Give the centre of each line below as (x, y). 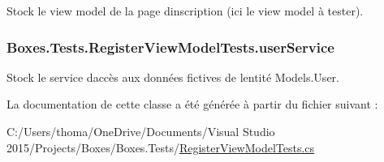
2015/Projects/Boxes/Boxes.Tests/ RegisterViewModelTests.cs (161, 147)
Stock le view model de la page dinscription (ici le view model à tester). (185, 11)
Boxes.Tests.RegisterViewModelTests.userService (170, 47)
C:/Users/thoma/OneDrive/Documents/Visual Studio (141, 131)
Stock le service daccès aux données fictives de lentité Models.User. (173, 77)
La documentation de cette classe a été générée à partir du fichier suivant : (192, 104)
